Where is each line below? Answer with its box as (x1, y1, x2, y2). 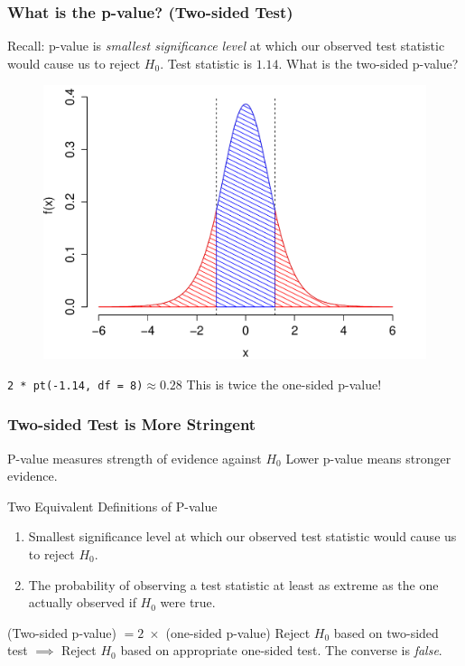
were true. (160, 593, 216, 612)
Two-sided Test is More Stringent (7, 413, 256, 436)
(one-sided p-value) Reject (165, 623, 311, 642)
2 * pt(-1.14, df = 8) (7, 379, 144, 392)
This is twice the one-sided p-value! (186, 374, 382, 393)
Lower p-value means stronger (285, 448, 451, 467)
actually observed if (28, 593, 136, 612)
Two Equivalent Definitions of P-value (7, 496, 218, 515)
